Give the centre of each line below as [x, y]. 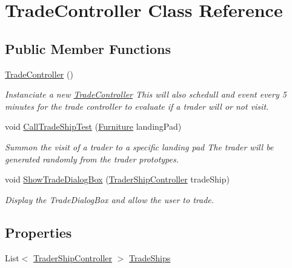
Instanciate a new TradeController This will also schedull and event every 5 [146, 94]
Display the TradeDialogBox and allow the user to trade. [110, 199]
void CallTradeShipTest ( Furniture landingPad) [93, 126]
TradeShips [150, 257]
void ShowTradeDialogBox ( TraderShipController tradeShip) [117, 179]
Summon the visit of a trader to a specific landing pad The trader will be [139, 146]
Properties [38, 232]
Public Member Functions [88, 48]
